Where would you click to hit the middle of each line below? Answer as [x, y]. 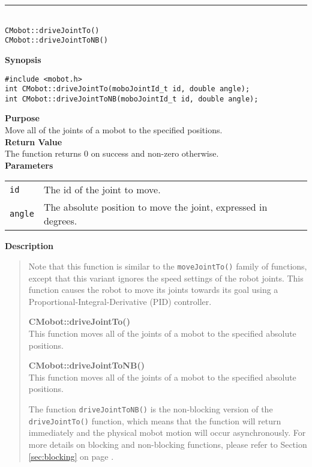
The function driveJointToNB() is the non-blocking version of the [151, 409]
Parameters [29, 165]
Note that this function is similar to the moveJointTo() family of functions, [168, 266]
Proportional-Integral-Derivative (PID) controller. [120, 301]
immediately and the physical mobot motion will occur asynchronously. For [167, 432]
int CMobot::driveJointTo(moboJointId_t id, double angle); [127, 89]
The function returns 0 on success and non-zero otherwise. [112, 153]
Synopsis [23, 59]
